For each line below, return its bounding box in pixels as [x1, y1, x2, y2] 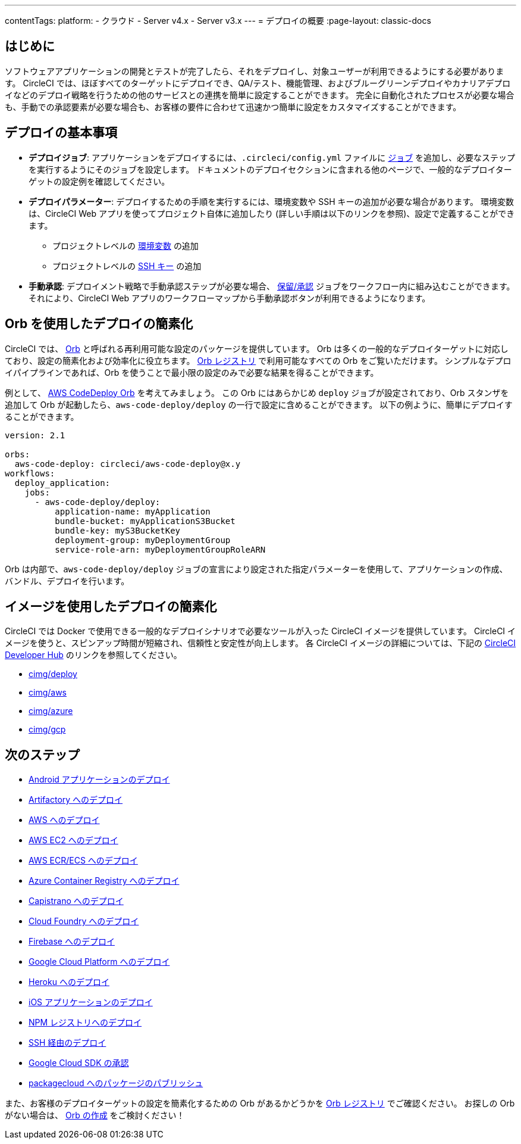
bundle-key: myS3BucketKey [55, 525, 181, 535]
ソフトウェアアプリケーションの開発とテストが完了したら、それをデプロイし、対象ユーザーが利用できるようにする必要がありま [5, 66, 504, 76]
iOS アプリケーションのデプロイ [29, 997, 153, 1008]
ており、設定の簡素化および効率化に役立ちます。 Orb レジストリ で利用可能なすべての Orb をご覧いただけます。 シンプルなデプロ [5, 355, 511, 366]
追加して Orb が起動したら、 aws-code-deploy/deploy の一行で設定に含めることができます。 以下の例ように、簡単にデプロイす [5, 399, 513, 410]
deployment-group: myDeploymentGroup [55, 535, 231, 545]
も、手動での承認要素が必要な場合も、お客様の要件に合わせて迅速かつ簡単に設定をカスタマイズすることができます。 [5, 101, 462, 112]
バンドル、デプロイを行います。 [5, 575, 130, 586]
